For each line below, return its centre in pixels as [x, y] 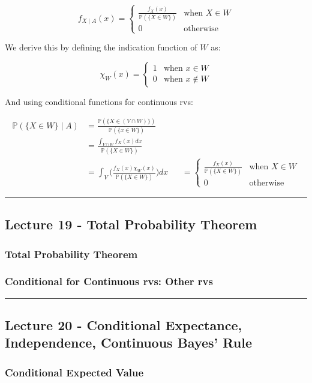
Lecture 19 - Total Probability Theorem [131, 224]
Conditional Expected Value [74, 372]
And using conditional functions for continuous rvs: [99, 101]
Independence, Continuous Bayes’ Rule [128, 342]
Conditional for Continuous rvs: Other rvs [109, 281]
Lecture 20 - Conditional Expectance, [124, 325]
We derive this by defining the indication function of [101, 47]
